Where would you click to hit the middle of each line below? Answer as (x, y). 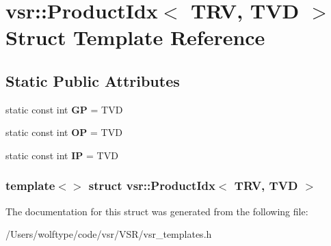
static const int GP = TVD (64, 109)
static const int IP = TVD (62, 155)
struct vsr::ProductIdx (152, 186)
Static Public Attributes (93, 80)
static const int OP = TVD (64, 132)
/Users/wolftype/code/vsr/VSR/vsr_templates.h (109, 234)
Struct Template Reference (135, 37)
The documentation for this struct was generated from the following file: (157, 211)
